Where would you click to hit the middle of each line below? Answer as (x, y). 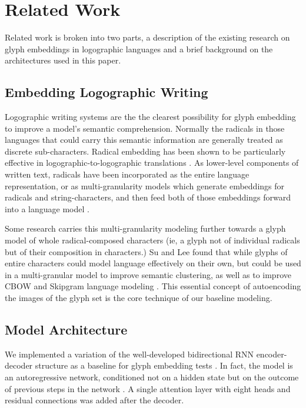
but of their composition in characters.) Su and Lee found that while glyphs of (146, 251)
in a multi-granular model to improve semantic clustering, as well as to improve (148, 274)
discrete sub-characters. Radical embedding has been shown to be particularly (145, 151)
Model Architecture (66, 329)
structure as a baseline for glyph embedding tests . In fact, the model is (164, 365)
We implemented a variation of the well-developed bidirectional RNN (129, 354)
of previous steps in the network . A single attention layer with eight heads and (148, 388)
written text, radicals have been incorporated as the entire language (127, 174)
